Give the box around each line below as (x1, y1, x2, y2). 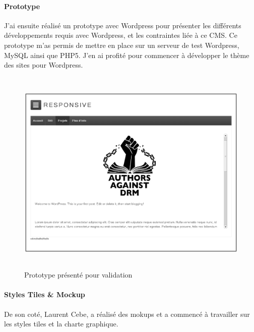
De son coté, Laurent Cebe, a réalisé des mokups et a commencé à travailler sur (4, 308, 250, 319)
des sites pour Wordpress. (4, 60, 83, 70)
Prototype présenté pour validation (24, 269, 133, 280)
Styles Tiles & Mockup (4, 289, 85, 300)
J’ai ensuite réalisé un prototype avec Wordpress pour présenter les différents (4, 20, 241, 30)
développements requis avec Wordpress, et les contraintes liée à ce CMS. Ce (4, 30, 237, 40)
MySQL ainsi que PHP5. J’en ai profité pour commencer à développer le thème (4, 49, 249, 60)
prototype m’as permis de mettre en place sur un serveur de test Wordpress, (4, 39, 239, 50)
